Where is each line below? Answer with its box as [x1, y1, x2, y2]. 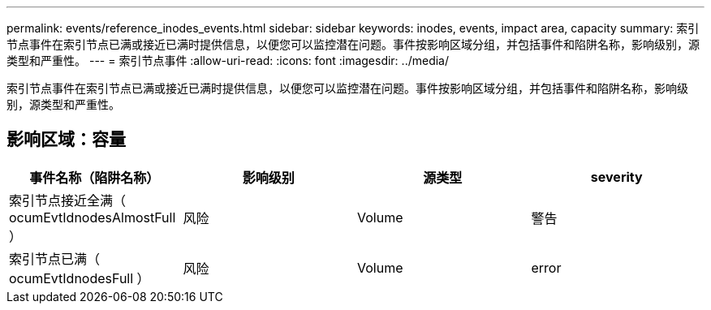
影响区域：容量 [6, 129, 126, 150]
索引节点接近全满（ [9, 192, 127, 209]
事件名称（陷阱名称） [29, 169, 160, 186]
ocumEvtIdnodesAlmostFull [9, 209, 176, 226]
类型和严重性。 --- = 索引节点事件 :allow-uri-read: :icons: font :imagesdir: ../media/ [6, 54, 450, 67]
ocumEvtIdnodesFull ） [9, 269, 150, 286]
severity [590, 168, 643, 185]
